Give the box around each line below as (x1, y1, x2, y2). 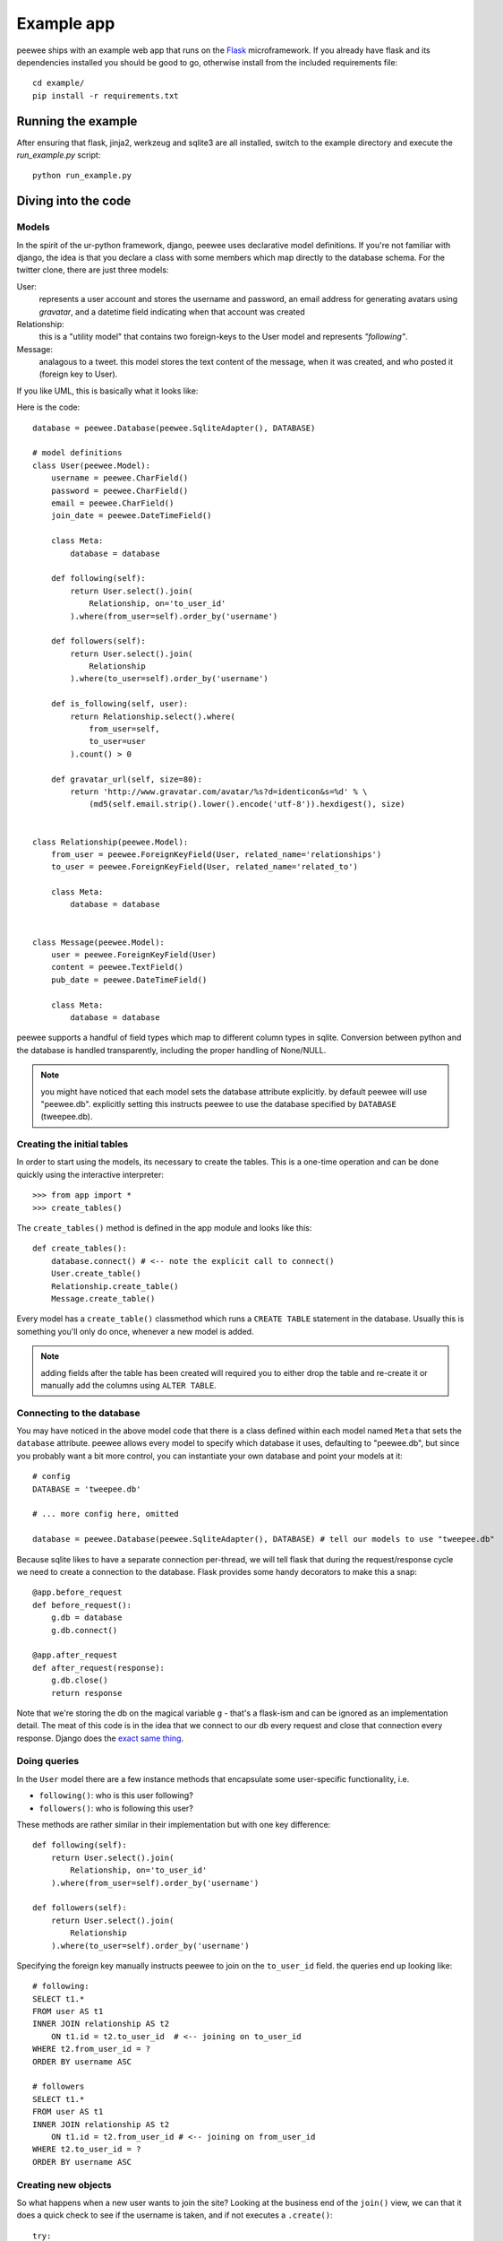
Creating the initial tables (16, 1138, 129, 1151)
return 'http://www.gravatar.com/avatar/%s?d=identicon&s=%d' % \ (70, 786, 368, 797)
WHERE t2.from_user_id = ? (32, 2044, 151, 2055)
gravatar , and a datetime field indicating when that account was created (38, 306, 306, 317)
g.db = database (50, 1613, 123, 1622)
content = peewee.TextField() (50, 962, 183, 973)
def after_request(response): (32, 1663, 166, 1673)
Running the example (16, 113, 138, 129)
